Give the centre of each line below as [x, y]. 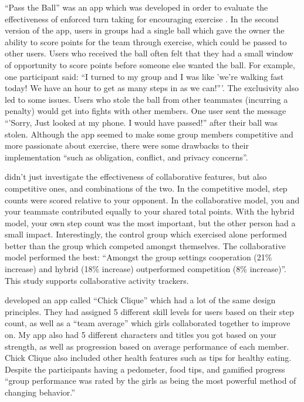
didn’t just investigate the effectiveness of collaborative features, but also [136, 177]
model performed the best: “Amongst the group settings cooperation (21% [139, 257]
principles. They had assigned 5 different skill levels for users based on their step [149, 311]
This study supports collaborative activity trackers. [97, 280]
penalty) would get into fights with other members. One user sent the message [146, 111]
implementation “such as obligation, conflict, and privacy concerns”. [126, 157]
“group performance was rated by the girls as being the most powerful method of [151, 381]
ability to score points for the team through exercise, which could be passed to [146, 41]
